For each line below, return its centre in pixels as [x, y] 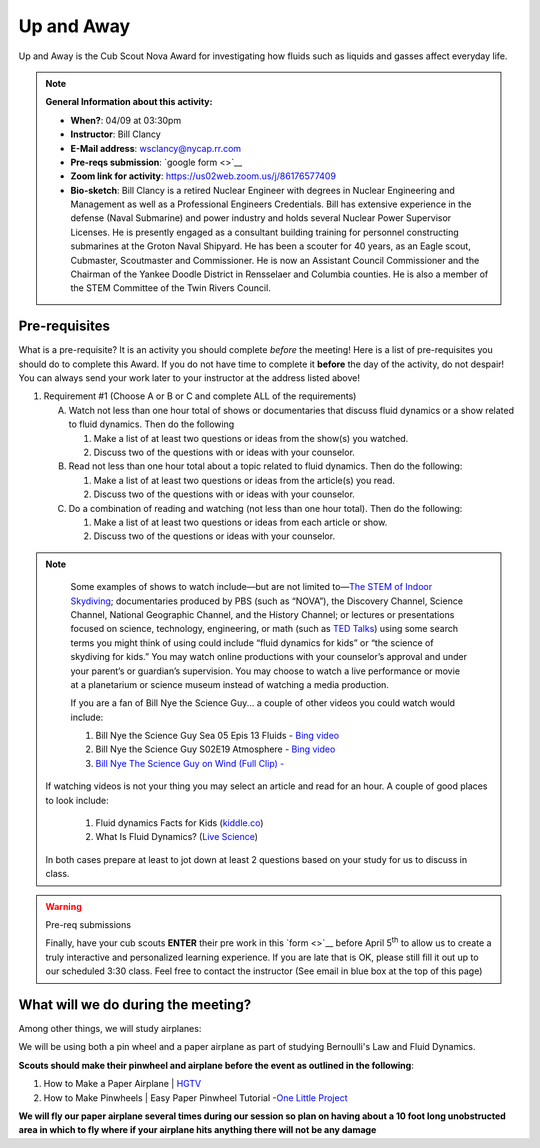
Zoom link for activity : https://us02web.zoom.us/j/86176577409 [203, 176]
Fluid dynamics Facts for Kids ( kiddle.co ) [179, 823]
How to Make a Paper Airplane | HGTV [122, 1084]
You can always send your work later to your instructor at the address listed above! [189, 378]
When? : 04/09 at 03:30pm [126, 120]
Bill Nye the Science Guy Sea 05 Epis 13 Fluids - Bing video [217, 736]
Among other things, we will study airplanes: [110, 1029]
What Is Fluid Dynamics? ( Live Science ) [177, 837]
